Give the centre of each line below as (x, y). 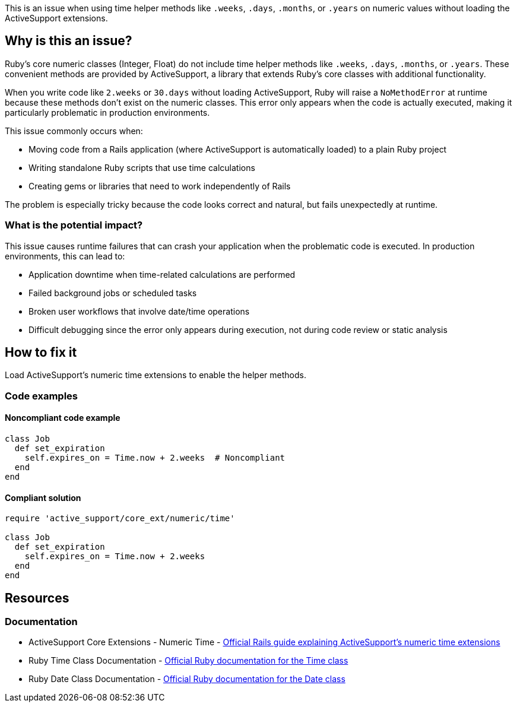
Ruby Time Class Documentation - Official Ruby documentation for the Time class (188, 661)
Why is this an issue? (69, 41)
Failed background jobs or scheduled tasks (113, 293)
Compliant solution (43, 497)
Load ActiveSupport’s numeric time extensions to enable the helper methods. (156, 375)
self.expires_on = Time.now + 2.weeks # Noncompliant (155, 458)
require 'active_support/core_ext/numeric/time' (120, 519)
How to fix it (41, 353)
